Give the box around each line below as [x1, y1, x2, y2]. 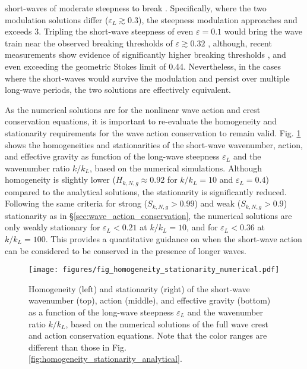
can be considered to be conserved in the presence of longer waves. [5, 244, 246, 257]
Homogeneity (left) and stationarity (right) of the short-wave [29, 282, 250, 295]
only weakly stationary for [5, 221, 100, 233]
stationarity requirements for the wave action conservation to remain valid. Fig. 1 [5, 126, 301, 139]
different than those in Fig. [29, 340, 126, 353]
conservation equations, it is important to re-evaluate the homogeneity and [5, 115, 277, 127]
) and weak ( [194, 197, 241, 209]
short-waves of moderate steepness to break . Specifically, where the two [5, 2, 267, 14]
